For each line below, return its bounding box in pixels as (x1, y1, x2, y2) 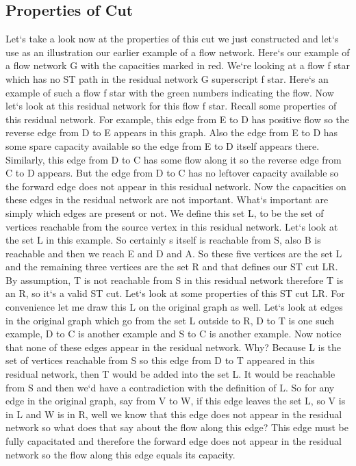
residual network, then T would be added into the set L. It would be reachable (5, 367, 335, 381)
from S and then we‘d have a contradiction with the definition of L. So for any (5, 380, 335, 394)
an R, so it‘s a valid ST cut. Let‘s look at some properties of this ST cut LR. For (5, 286, 345, 300)
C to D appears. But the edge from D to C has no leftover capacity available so (5, 166, 339, 180)
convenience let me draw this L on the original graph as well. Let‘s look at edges (5, 300, 343, 314)
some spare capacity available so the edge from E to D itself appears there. (5, 138, 320, 153)
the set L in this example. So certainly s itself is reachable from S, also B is (5, 233, 321, 247)
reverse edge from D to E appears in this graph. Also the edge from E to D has (5, 125, 338, 140)
